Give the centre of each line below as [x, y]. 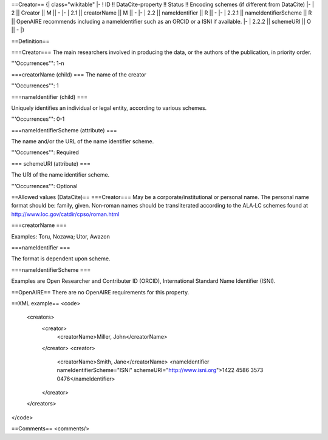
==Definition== [30, 41]
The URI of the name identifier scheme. [60, 175]
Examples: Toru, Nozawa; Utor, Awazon [61, 236]
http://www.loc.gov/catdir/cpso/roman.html [65, 214]
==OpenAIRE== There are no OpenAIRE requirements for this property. [100, 292]
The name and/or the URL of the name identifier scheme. [83, 141]
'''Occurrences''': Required [45, 152]
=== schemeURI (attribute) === [51, 163]
